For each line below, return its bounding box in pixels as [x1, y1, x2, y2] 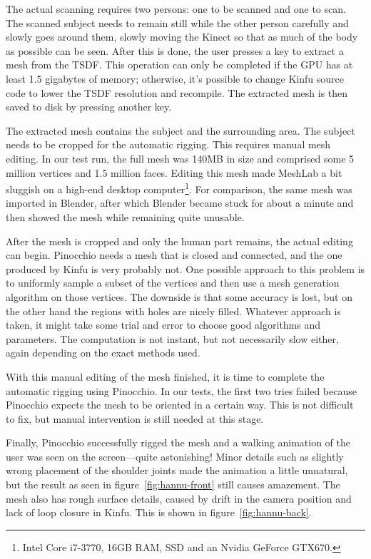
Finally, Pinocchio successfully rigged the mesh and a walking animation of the [6, 435, 350, 450]
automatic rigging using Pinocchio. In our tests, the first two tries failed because [6, 383, 357, 398]
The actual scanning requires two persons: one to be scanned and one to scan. [6, 1, 346, 16]
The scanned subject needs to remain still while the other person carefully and [6, 15, 349, 30]
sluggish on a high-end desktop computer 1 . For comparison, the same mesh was [6, 180, 352, 196]
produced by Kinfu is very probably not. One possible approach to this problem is [6, 261, 365, 276]
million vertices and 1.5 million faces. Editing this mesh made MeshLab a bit [6, 165, 342, 180]
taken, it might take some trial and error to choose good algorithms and [6, 317, 321, 332]
